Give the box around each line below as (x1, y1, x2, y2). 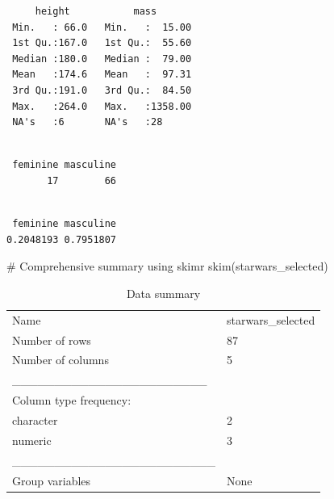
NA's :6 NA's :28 (12, 116, 163, 128)
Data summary (126, 284, 201, 301)
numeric (12, 431, 52, 448)
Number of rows (12, 331, 91, 348)
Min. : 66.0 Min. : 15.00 (12, 21, 192, 33)
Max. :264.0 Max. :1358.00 (12, 100, 192, 112)
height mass (35, 6, 157, 17)
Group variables (12, 472, 91, 489)
